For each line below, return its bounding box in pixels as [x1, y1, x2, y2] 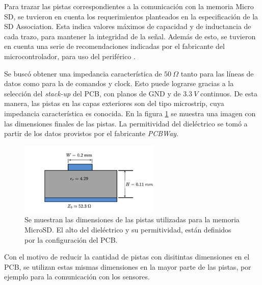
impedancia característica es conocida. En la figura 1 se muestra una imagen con [4, 108, 256, 118]
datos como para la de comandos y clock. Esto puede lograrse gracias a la [4, 78, 234, 89]
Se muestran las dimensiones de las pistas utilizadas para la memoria [24, 214, 240, 225]
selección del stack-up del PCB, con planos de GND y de [4, 88, 181, 98]
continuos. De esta [200, 88, 257, 98]
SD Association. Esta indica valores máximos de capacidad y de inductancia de [4, 21, 251, 32]
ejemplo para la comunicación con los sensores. [4, 271, 150, 282]
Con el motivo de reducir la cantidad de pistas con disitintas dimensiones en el [4, 251, 250, 262]
